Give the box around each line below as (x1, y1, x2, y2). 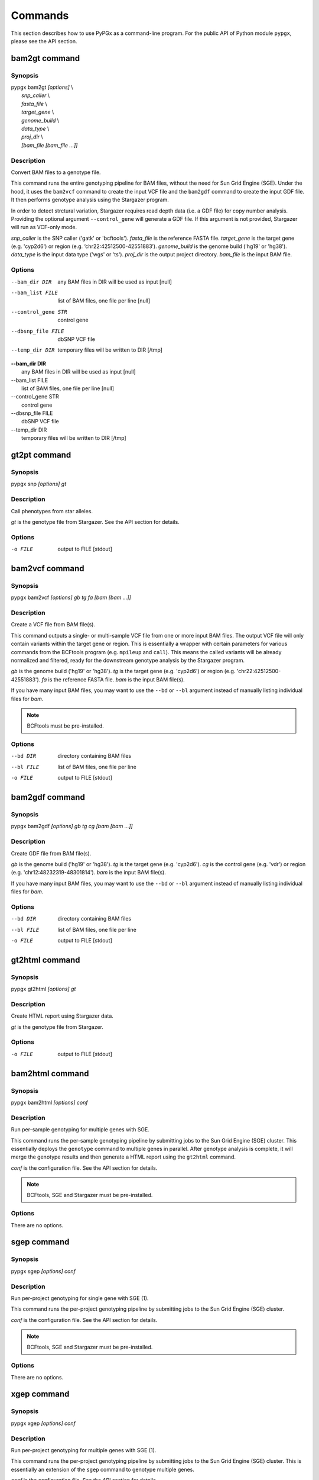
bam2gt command (11, 53, 80, 63)
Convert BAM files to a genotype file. (11, 169, 101, 176)
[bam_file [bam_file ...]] (21, 141, 78, 149)
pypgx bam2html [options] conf (11, 1099, 88, 1106)
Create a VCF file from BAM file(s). (11, 621, 96, 628)
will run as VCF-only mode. (11, 224, 77, 231)
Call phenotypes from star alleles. (11, 507, 93, 514)
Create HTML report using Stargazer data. (11, 1012, 113, 1019)
